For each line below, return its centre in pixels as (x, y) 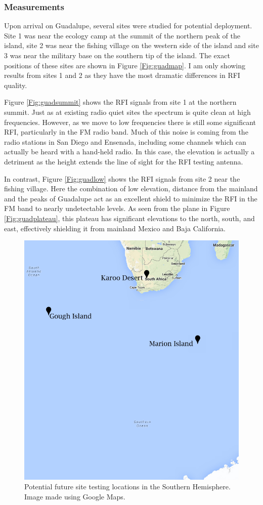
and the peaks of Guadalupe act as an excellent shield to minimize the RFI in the (131, 198)
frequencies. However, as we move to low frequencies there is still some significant (130, 122)
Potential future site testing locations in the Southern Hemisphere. (127, 487)
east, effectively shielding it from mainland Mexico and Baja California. (115, 228)
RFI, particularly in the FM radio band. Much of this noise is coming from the (126, 132)
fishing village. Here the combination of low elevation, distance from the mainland (131, 188)
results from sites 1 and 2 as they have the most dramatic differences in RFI (122, 75)
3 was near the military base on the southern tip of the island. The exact (117, 55)
